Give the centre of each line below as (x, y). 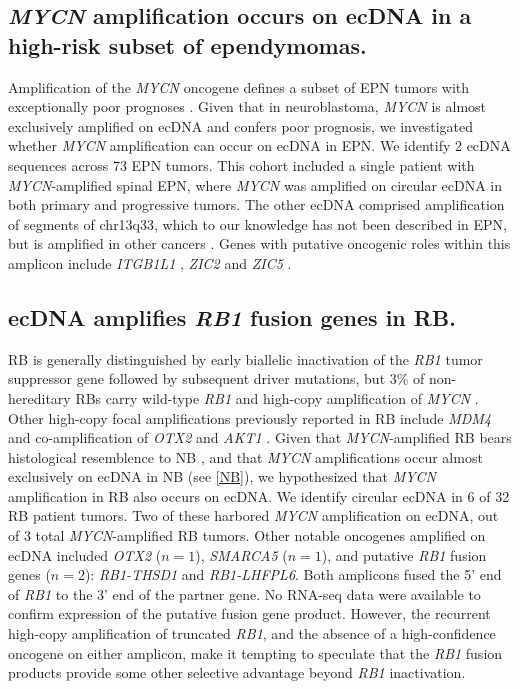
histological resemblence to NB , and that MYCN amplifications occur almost (245, 456)
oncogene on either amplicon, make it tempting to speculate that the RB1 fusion (255, 652)
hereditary (39, 397)
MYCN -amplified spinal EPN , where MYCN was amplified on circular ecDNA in (255, 184)
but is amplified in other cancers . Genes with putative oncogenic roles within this (259, 243)
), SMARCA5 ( (241, 554)
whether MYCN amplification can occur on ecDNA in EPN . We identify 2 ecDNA (259, 145)
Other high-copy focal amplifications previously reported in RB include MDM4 (250, 417)
